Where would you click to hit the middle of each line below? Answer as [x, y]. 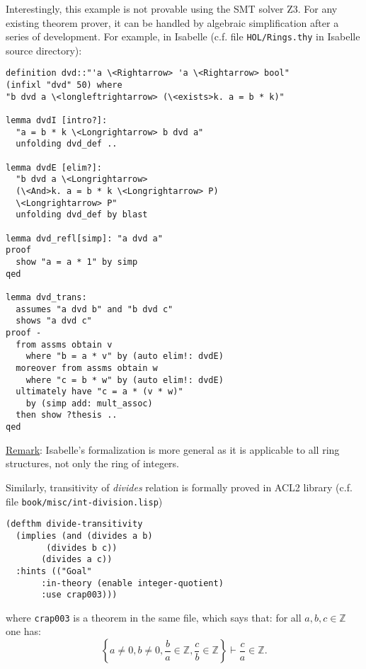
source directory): [44, 50]
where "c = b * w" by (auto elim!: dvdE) [125, 380]
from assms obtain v [64, 344]
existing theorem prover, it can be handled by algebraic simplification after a [172, 22]
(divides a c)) [77, 560]
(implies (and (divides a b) [84, 536]
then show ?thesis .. [67, 415]
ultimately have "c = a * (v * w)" [99, 392]
